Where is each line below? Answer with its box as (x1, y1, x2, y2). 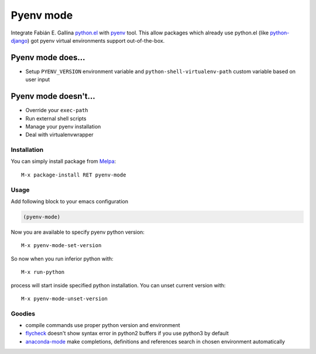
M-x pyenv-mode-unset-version (21, 295, 108, 302)
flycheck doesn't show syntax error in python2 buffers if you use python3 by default (25, 330, 229, 337)
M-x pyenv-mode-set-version (21, 242, 102, 249)
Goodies (11, 310, 35, 318)
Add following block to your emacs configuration (11, 197, 129, 204)
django (11, 37, 28, 44)
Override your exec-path (25, 107, 88, 114)
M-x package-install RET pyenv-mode (21, 171, 126, 178)
